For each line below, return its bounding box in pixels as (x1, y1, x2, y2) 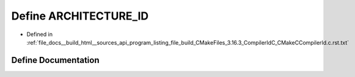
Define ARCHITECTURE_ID (11, 9, 149, 23)
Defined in (26, 31, 53, 38)
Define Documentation (11, 55, 100, 65)
